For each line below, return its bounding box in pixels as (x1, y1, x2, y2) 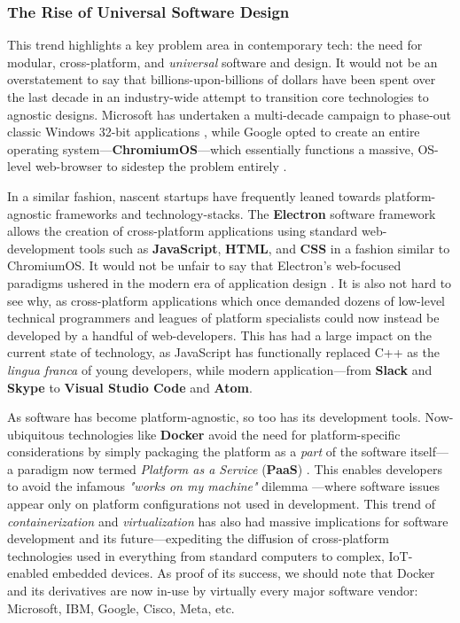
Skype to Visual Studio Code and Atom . (7, 378, 253, 396)
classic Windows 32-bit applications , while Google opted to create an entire (7, 122, 420, 141)
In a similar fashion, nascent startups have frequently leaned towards (7, 186, 381, 205)
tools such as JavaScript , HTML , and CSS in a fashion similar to (79, 238, 450, 257)
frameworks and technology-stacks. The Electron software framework (55, 204, 436, 222)
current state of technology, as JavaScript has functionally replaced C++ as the (7, 343, 440, 362)
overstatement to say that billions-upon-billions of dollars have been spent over (7, 70, 436, 89)
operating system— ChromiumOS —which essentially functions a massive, (7, 139, 414, 158)
